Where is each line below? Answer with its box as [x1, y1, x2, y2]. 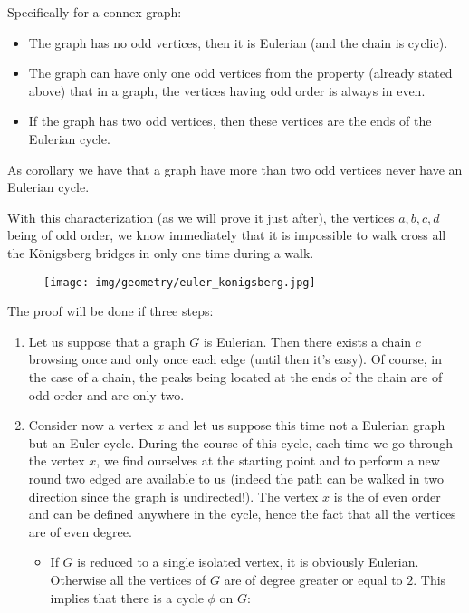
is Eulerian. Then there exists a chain [203, 331, 412, 350]
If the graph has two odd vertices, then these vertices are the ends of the [28, 111, 432, 130]
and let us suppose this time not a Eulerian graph [168, 416, 445, 435]
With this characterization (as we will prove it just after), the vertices [7, 207, 395, 226]
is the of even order [333, 486, 441, 505]
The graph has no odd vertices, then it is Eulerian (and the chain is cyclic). [28, 33, 448, 52]
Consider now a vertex [28, 416, 153, 435]
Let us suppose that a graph [28, 331, 186, 350]
